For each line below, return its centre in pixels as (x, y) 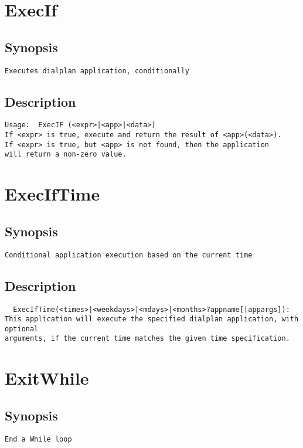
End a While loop (38, 439)
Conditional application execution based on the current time (129, 255)
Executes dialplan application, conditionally (97, 71)
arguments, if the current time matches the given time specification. (147, 339)
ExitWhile (47, 378)
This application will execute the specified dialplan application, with (152, 319)
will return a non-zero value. (66, 155)
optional (22, 329)
